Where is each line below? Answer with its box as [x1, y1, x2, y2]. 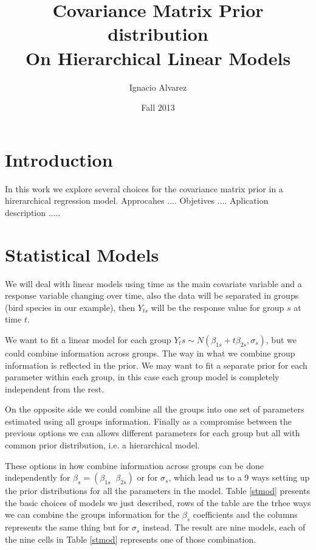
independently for [5, 471, 70, 484]
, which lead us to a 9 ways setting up [168, 471, 310, 484]
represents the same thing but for [5, 521, 129, 534]
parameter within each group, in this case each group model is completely [5, 371, 280, 383]
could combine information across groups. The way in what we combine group [5, 346, 295, 359]
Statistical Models [5, 242, 159, 266]
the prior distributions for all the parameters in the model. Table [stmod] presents [5, 484, 311, 497]
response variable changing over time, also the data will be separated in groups [5, 289, 299, 302]
